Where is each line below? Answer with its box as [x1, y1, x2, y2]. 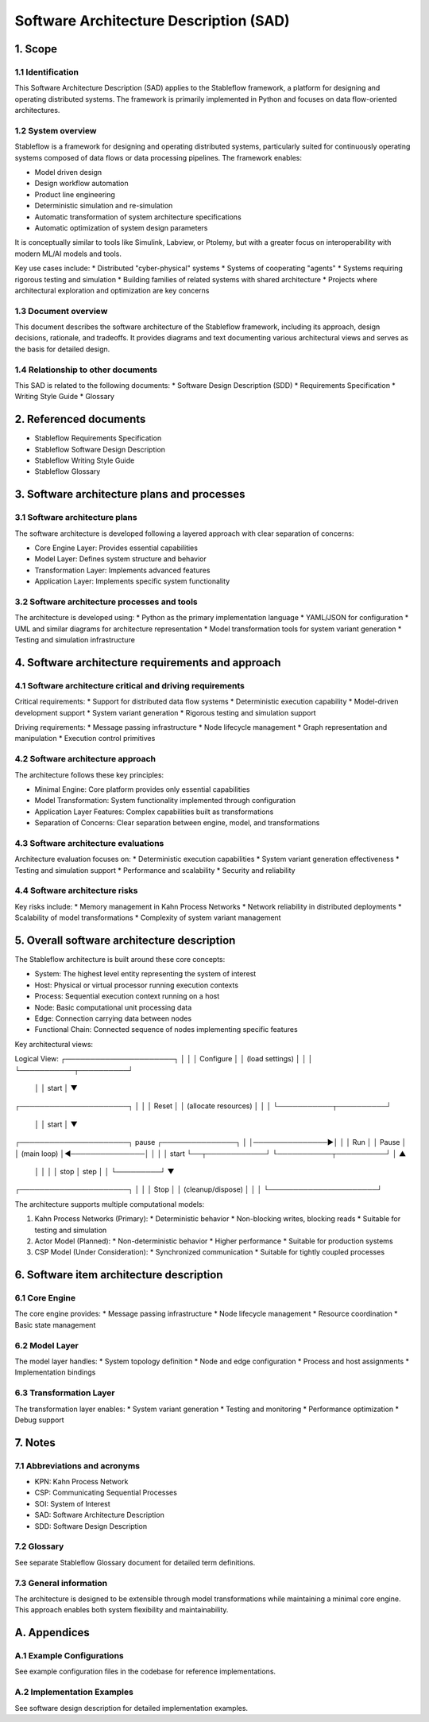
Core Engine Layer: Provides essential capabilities [34, 543, 199, 553]
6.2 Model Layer [14, 1340, 79, 1351]
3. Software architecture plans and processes [14, 487, 245, 501]
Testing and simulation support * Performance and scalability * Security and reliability [14, 865, 296, 875]
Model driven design [34, 168, 102, 177]
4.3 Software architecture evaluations [14, 837, 164, 848]
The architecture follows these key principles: [14, 770, 164, 779]
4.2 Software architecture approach [14, 754, 157, 765]
